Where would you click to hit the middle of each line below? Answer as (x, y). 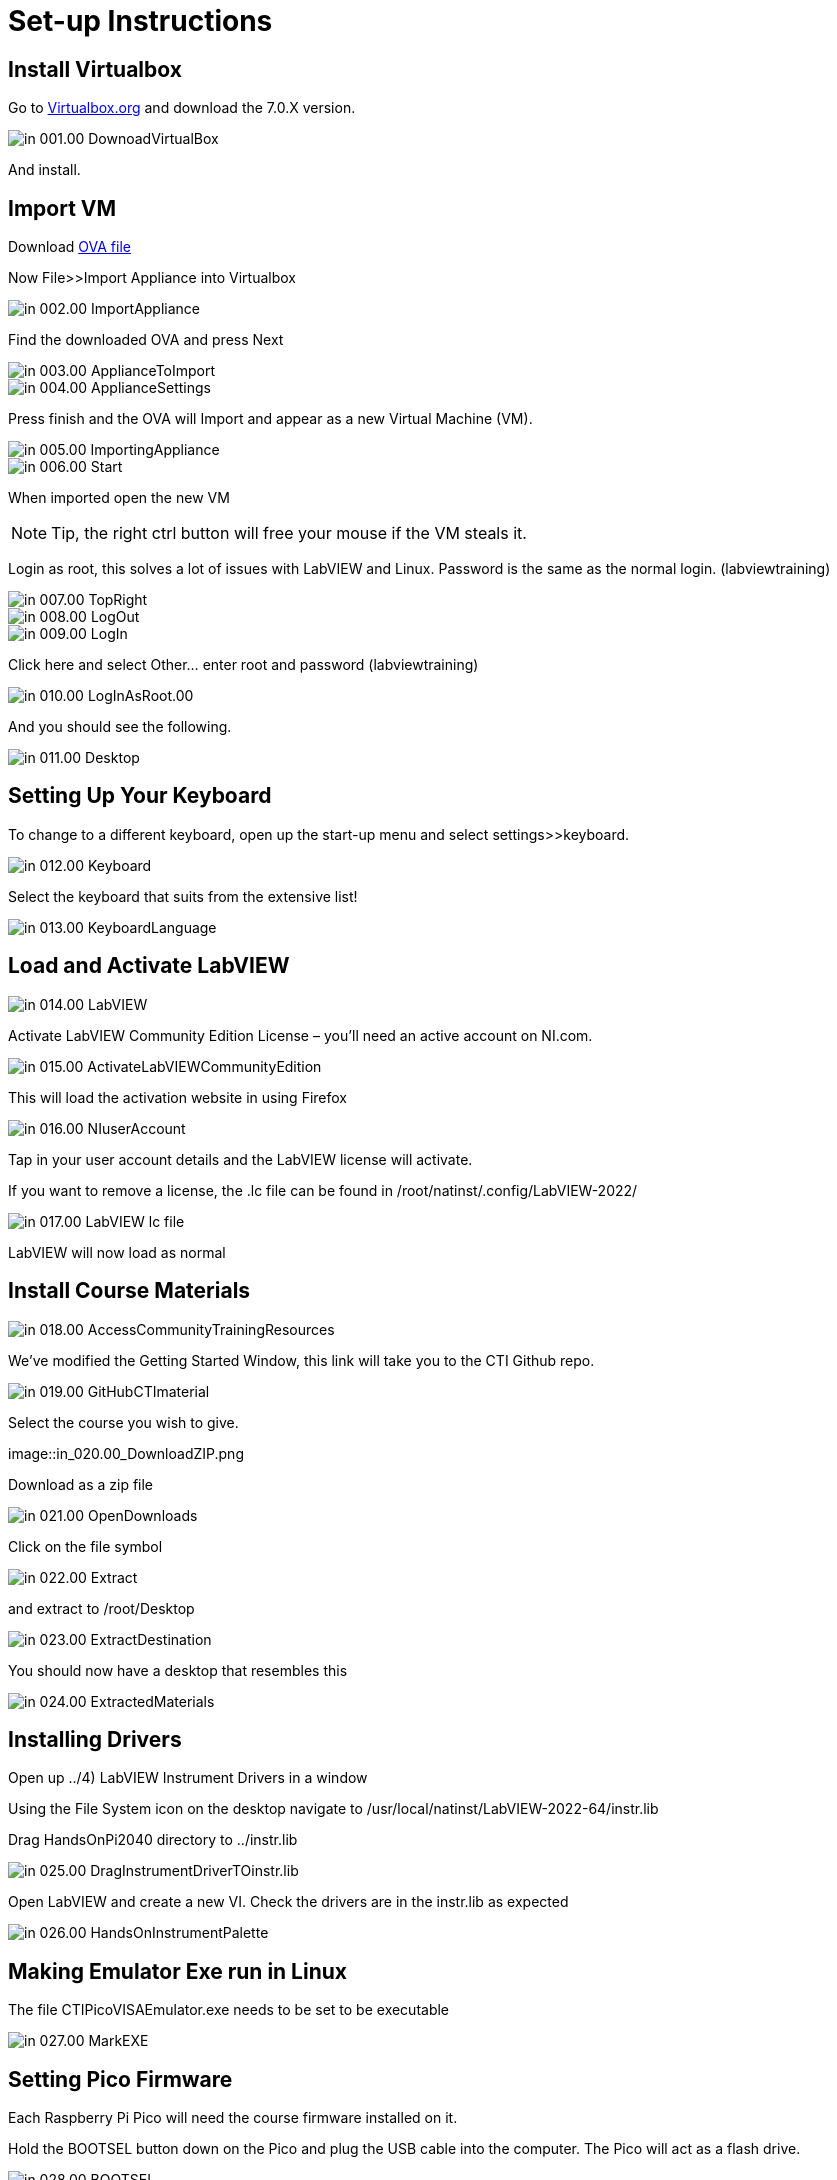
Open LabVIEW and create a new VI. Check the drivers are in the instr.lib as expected (288, 1902)
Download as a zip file (81, 1484)
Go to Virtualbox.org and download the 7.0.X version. (182, 108)
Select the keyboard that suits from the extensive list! (183, 896)
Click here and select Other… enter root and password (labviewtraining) (243, 665)
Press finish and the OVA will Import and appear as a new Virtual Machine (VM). (270, 419)
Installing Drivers (95, 1739)
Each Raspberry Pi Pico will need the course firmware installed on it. (233, 2118)
